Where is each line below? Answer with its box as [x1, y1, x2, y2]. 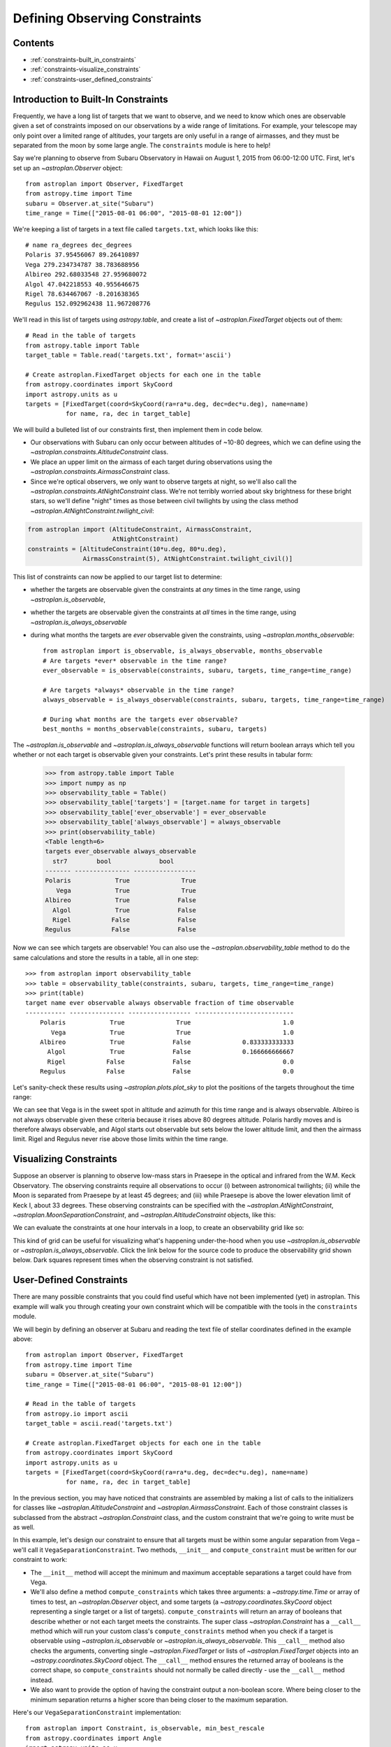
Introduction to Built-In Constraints [13, 93, 169, 105]
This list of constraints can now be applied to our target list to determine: [13, 572, 223, 581]
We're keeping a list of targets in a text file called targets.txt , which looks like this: [13, 224, 258, 233]
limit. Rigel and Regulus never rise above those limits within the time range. [13, 1135, 228, 1143]
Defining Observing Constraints [13, 10, 202, 26]
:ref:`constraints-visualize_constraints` [30, 65, 141, 73]
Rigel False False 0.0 [47, 1057, 295, 1066]
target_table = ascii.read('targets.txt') [25, 1419, 173, 1428]
